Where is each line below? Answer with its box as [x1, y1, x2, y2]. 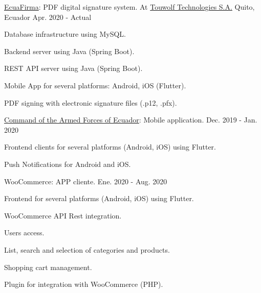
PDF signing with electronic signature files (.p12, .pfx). [4, 97, 177, 108]
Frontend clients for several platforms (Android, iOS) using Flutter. [4, 141, 216, 152]
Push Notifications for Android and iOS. [4, 158, 131, 169]
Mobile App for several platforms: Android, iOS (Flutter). [4, 80, 186, 90]
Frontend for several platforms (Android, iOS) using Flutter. [4, 193, 194, 204]
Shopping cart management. [4, 261, 92, 272]
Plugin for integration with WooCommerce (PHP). [4, 279, 163, 289]
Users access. [4, 227, 45, 238]
